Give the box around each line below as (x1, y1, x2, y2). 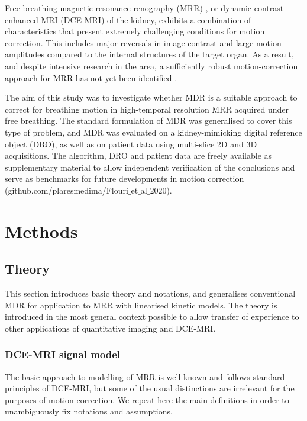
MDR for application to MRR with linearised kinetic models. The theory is (5, 298, 277, 311)
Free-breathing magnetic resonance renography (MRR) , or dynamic (5, 2, 252, 14)
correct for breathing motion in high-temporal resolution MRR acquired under (5, 102, 289, 115)
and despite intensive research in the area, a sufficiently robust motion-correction (5, 59, 298, 72)
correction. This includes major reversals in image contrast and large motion (5, 36, 282, 49)
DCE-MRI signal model (5, 347, 121, 362)
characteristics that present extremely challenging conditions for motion (5, 25, 265, 37)
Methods (5, 218, 78, 243)
